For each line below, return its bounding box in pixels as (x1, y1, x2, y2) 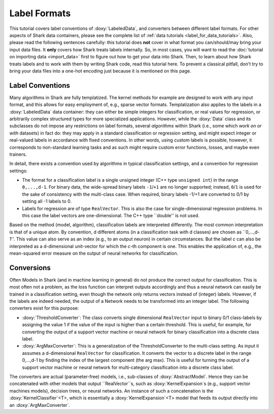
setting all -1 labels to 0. (22, 198, 72, 204)
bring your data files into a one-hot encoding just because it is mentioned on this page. (9, 67, 191, 74)
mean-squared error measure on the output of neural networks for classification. (9, 250, 179, 256)
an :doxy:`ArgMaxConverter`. (9, 402, 71, 408)
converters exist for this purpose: (9, 305, 79, 312)
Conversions (9, 263, 51, 272)
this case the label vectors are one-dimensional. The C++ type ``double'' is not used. (22, 213, 200, 219)
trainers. (9, 151, 27, 157)
